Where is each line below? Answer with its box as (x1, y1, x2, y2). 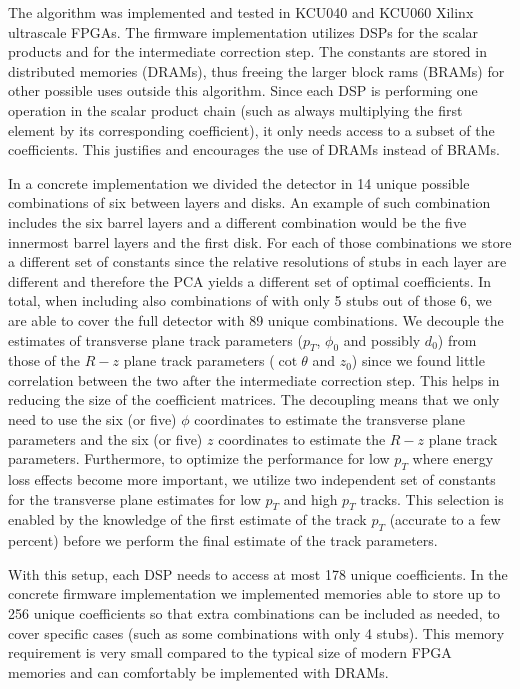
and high (283, 488, 338, 509)
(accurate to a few (389, 509, 501, 530)
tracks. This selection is (360, 488, 504, 509)
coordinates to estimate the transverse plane (194, 409, 465, 430)
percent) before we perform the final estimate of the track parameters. (8, 530, 438, 551)
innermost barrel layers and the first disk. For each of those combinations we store (8, 231, 512, 252)
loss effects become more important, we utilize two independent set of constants (8, 469, 496, 490)
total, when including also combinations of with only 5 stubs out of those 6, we (8, 290, 492, 311)
